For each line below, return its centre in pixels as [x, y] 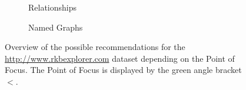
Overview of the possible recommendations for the [95, 47]
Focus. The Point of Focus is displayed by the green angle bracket [123, 70]
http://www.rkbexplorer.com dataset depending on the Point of [120, 58]
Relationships [53, 7]
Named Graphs [56, 27]
